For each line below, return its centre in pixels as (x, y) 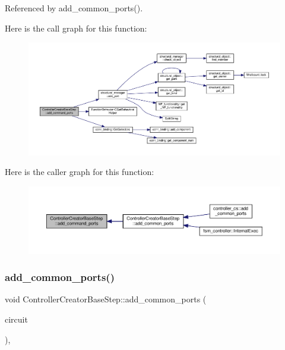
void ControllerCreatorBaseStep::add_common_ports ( (106, 299)
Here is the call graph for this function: (76, 28)
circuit (16, 319)
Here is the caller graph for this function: (80, 172)
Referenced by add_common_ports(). (74, 8)
